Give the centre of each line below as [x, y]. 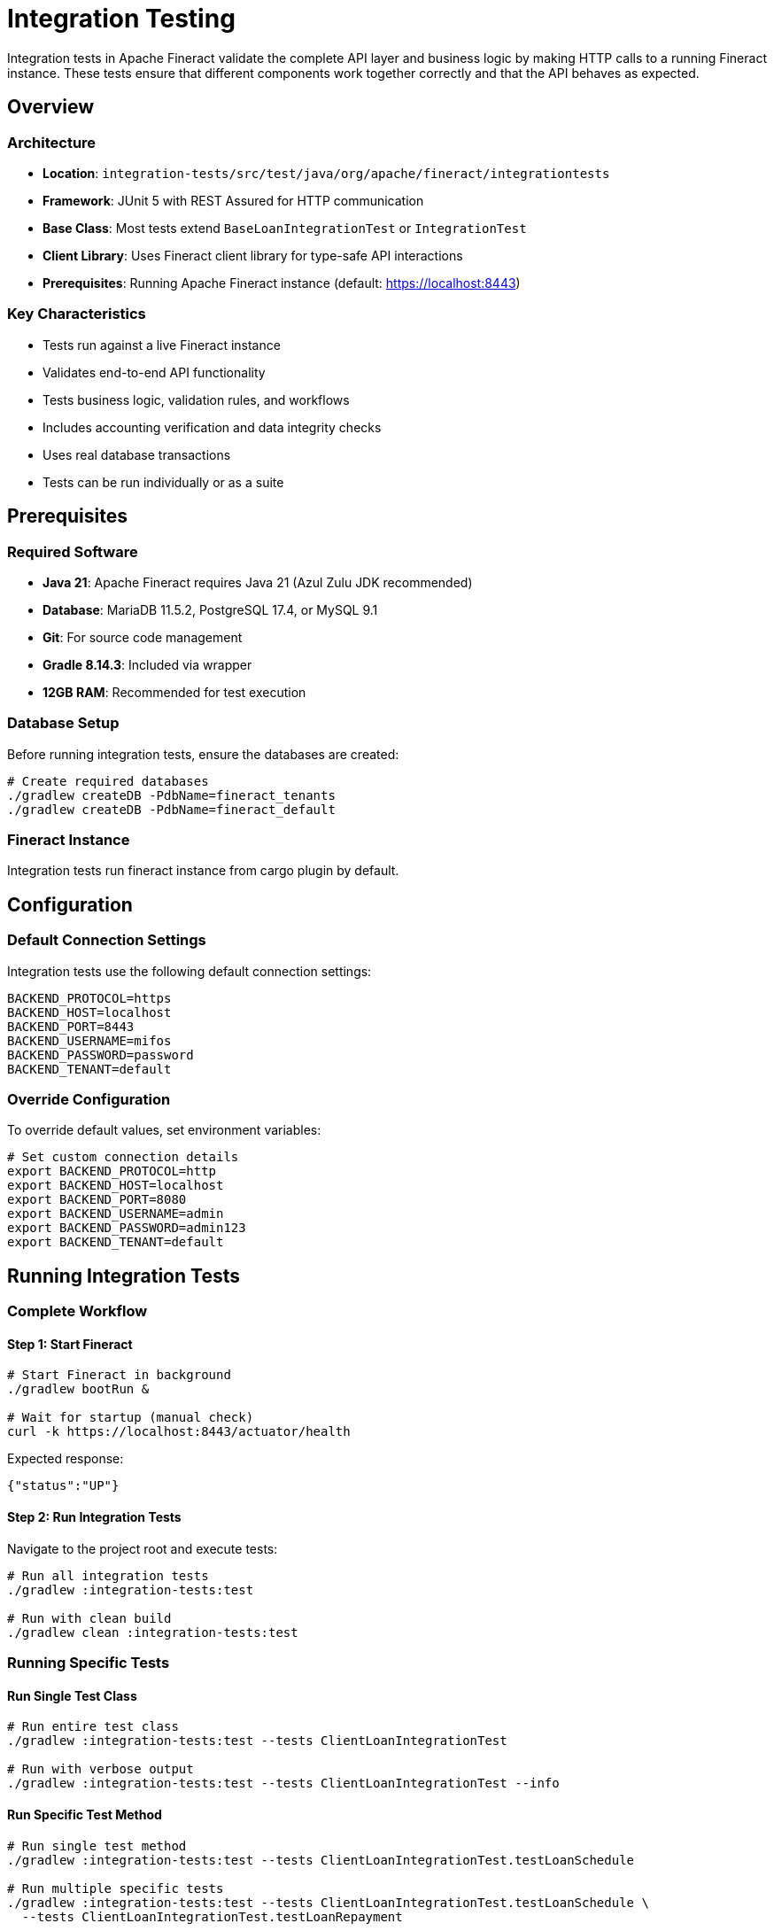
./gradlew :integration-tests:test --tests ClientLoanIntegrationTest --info [283, 1784]
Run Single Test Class [72, 1695]
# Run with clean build [89, 1618]
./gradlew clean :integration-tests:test [153, 1632]
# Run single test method [97, 1846]
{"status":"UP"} [63, 1486]
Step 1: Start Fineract [70, 1344]
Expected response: [66, 1459]
